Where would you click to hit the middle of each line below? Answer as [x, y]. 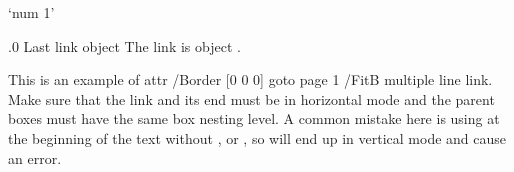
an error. [35, 157]
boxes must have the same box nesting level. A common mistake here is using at [254, 118]
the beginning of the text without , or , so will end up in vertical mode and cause [257, 137]
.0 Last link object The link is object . [124, 45]
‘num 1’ [31, 12]
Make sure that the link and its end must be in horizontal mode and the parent [251, 98]
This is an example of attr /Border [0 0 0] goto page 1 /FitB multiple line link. [250, 79]
